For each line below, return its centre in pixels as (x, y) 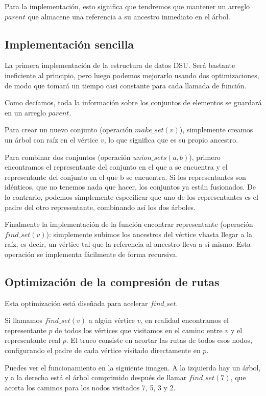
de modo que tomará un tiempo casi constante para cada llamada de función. (126, 85)
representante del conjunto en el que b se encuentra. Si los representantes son (125, 177)
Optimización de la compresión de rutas (112, 281)
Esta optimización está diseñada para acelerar (76, 303)
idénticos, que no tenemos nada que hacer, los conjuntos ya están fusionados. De (130, 187)
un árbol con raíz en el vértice (52, 139)
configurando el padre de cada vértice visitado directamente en (103, 350)
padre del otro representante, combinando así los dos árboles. (100, 207)
